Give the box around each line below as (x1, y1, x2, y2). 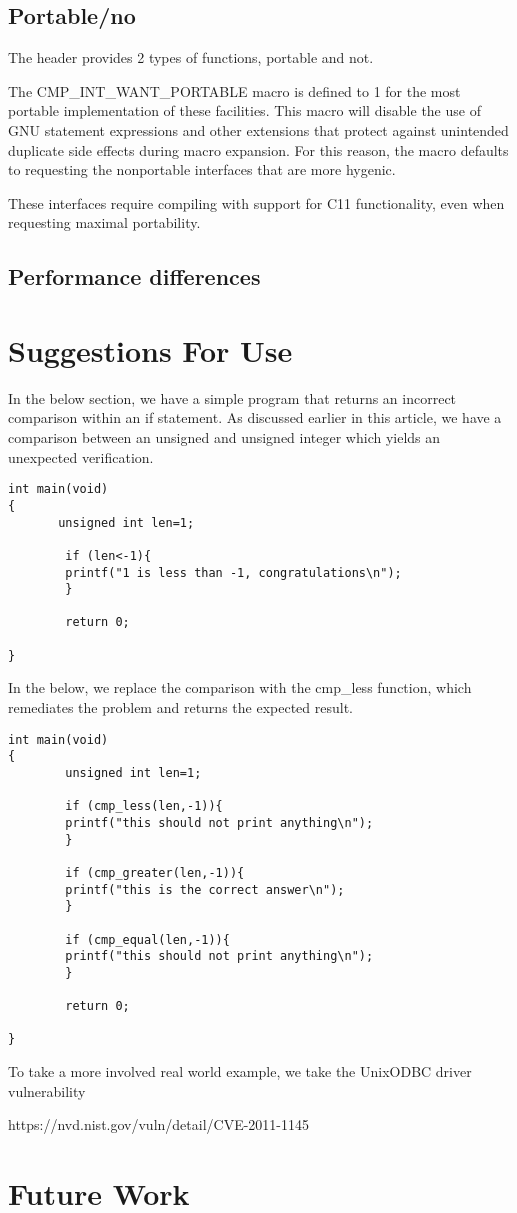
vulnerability (8, 1080, 86, 1101)
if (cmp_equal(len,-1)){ (65, 932, 230, 947)
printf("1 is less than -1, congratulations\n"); (65, 565, 402, 580)
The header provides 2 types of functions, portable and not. (8, 47, 374, 68)
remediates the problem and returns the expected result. (8, 697, 353, 718)
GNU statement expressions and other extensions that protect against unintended (8, 119, 509, 140)
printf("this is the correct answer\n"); (65, 882, 345, 897)
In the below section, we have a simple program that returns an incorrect (8, 387, 457, 408)
